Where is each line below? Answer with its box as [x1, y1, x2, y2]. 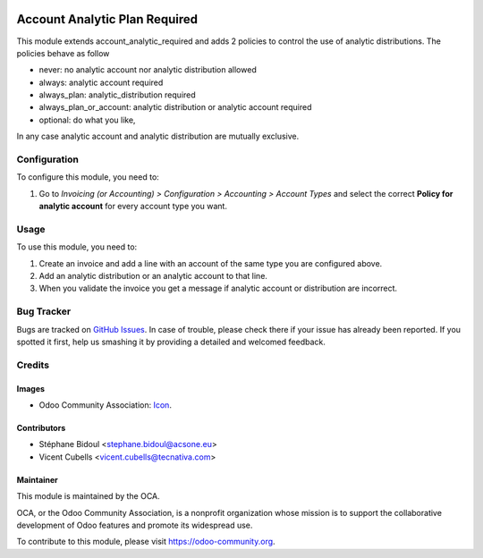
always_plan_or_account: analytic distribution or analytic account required [38, 102, 312, 113]
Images [16, 383, 45, 393]
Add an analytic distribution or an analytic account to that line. [38, 271, 268, 282]
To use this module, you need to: [16, 241, 138, 252]
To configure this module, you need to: [16, 172, 160, 182]
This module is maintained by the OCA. [16, 491, 160, 502]
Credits [16, 359, 49, 371]
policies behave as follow [16, 47, 110, 58]
